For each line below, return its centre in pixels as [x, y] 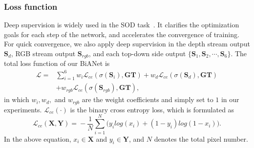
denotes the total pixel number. [201, 138]
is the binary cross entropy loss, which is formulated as [152, 109]
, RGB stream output [43, 53]
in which [17, 99]
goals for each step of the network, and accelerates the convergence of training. [122, 34]
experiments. [23, 109]
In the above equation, [38, 138]
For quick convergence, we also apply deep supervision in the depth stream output [127, 44]
